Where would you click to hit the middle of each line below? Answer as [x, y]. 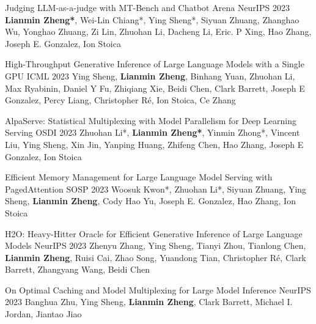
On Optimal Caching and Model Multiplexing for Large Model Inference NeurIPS [158, 289]
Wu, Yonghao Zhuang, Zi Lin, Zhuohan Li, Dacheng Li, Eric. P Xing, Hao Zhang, [158, 31]
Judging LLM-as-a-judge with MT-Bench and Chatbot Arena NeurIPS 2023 [147, 7]
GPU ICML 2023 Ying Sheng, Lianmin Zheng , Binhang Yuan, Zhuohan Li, [150, 75]
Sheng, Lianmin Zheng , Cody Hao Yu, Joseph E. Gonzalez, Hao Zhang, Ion [150, 201]
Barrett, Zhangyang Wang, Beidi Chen [77, 269]
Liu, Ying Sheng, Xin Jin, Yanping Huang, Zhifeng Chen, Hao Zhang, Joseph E [154, 144]
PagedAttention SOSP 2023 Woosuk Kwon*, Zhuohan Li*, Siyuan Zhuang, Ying [156, 189]
